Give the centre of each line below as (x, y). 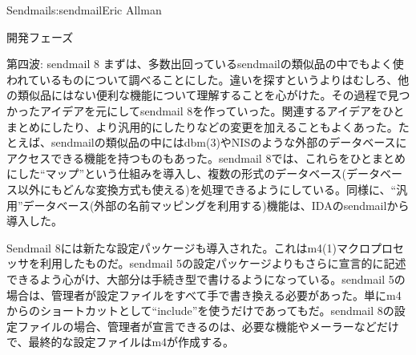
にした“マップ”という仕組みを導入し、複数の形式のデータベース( (176, 173)
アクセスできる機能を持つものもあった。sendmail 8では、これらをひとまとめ (206, 157)
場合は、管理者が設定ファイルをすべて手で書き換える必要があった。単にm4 (204, 294)
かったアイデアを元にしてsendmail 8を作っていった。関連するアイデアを (194, 110)
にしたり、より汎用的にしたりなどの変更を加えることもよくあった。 (219, 126)
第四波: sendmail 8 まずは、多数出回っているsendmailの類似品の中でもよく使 (205, 64)
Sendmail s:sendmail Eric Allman (84, 10)
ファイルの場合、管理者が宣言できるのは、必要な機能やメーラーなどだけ (208, 326)
